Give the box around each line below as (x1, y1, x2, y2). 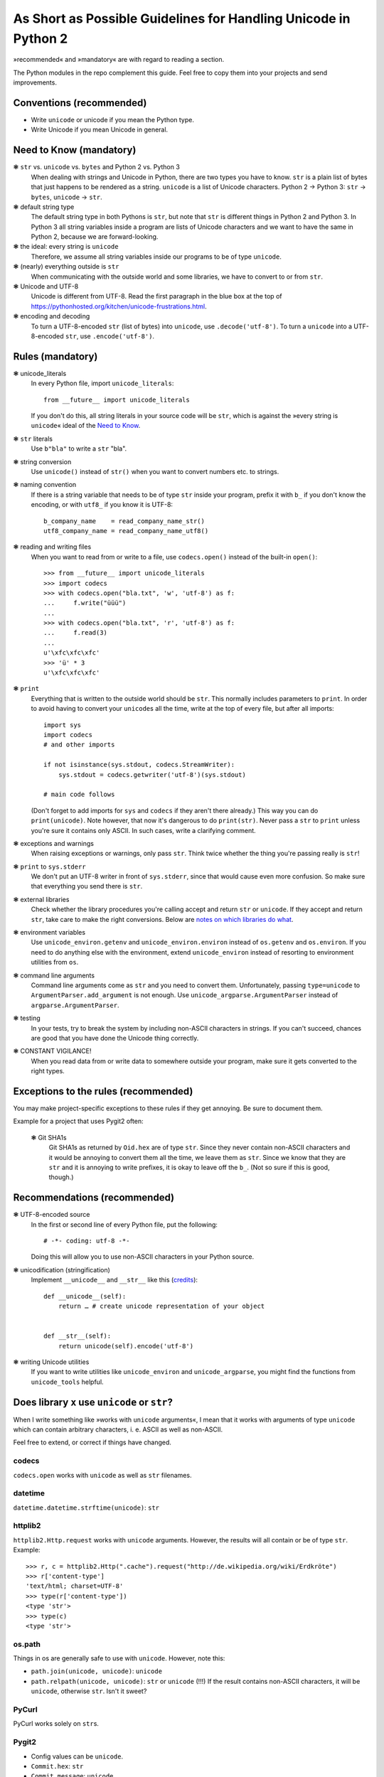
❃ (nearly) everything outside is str (13, 262, 119, 271)
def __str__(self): (43, 1332, 112, 1340)
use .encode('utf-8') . (80, 331, 155, 340)
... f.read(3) (43, 629, 108, 637)
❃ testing (13, 1014, 41, 1023)
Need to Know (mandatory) (13, 144, 137, 156)
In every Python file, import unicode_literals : (31, 379, 174, 387)
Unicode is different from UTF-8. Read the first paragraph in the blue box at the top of (31, 292, 282, 301)
